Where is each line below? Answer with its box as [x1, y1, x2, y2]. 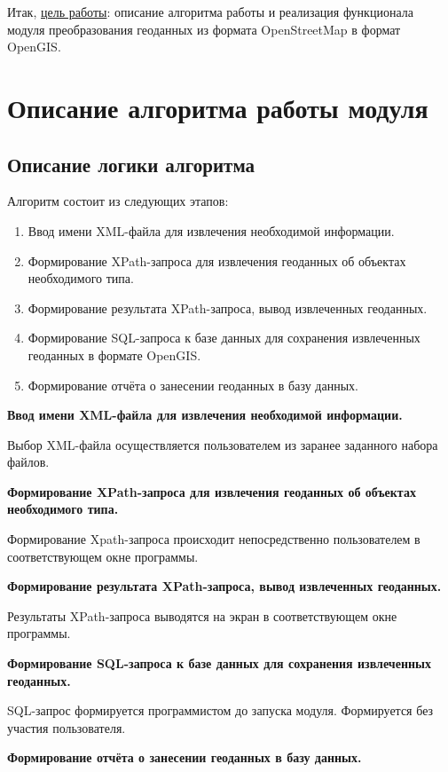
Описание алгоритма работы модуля [7, 89, 428, 125]
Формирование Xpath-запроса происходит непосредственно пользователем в [7, 530, 420, 548]
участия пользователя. [7, 718, 126, 737]
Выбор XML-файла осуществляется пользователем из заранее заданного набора [7, 435, 438, 453]
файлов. [7, 453, 50, 471]
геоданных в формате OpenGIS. [28, 345, 201, 364]
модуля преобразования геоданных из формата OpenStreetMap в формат [7, 20, 401, 38]
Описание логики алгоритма [7, 150, 255, 177]
